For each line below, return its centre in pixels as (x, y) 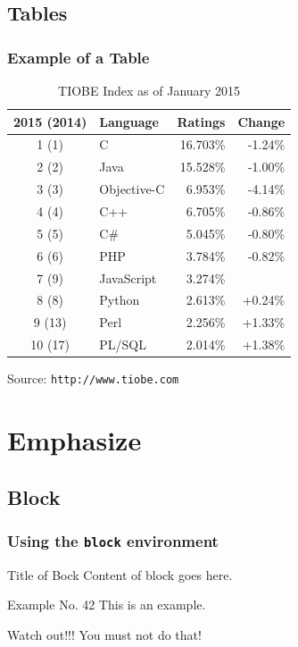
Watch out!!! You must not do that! (104, 634)
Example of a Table (79, 57)
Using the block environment (113, 540)
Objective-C (132, 189)
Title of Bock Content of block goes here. (120, 574)
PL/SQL (123, 345)
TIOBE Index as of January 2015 (149, 90)
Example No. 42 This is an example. (107, 605)
